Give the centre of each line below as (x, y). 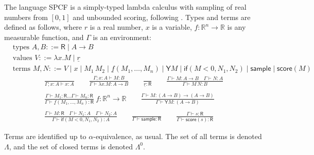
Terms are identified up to (45, 136)
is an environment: (122, 37)
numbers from (26, 17)
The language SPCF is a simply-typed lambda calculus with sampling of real (125, 7)
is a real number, (116, 27)
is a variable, (172, 27)
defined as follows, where (43, 27)
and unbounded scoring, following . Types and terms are (162, 17)
